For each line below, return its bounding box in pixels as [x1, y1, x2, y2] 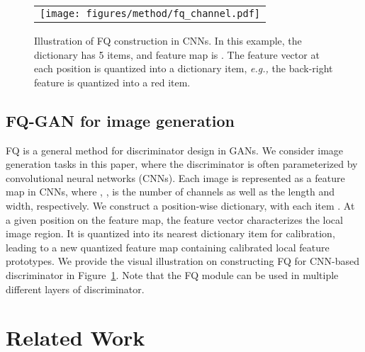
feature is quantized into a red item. [34, 74, 191, 89]
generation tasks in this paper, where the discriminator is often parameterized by [6, 157, 358, 171]
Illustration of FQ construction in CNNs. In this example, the [34, 33, 302, 47]
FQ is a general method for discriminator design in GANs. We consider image [6, 142, 344, 157]
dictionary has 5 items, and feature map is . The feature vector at [34, 47, 320, 62]
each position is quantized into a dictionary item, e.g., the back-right [34, 61, 333, 76]
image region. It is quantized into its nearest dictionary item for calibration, [6, 226, 335, 241]
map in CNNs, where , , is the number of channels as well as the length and [6, 184, 335, 199]
